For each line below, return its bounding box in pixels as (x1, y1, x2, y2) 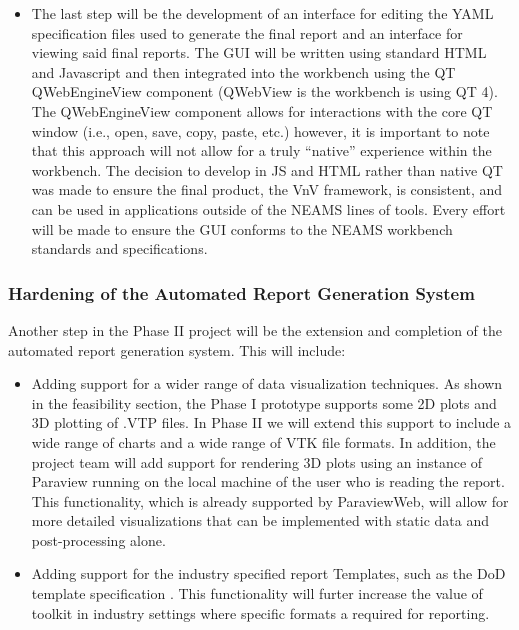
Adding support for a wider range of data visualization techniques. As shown (31, 373, 503, 394)
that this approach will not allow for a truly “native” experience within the (31, 140, 492, 161)
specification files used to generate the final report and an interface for (31, 22, 463, 43)
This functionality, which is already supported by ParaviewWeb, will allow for (31, 490, 509, 511)
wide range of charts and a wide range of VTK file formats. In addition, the (31, 431, 496, 452)
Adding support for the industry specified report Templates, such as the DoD (31, 563, 506, 584)
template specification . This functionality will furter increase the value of (31, 583, 483, 604)
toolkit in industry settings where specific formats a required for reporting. (31, 602, 490, 623)
